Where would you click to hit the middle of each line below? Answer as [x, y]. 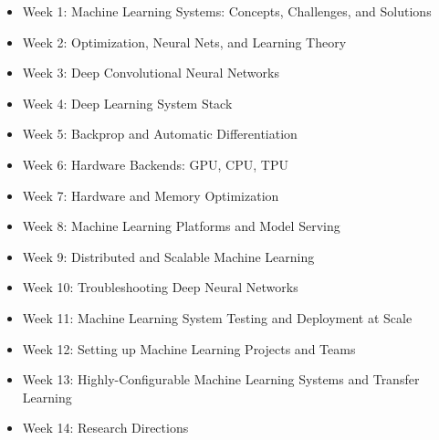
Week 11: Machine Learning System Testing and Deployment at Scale [217, 317]
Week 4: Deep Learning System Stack [127, 103]
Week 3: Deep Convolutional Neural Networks [151, 73]
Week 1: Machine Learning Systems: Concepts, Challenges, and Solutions [227, 11]
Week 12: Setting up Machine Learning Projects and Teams [189, 348]
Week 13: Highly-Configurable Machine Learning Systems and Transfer [221, 379]
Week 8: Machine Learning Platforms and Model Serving [181, 226]
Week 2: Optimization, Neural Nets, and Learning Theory [184, 42]
